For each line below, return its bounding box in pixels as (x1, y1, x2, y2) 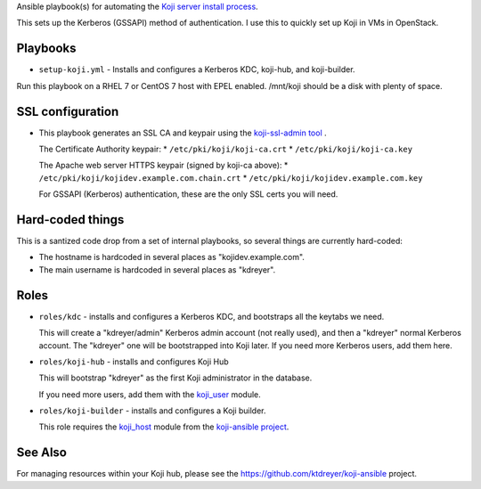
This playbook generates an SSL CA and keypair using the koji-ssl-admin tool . (38, 127, 327, 138)
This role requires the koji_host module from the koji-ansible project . (38, 421, 289, 432)
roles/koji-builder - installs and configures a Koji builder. (38, 405, 266, 416)
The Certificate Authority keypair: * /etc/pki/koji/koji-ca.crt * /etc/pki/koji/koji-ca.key (38, 143, 413, 154)
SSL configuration (16, 103, 119, 119)
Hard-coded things (16, 212, 125, 227)
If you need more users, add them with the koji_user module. (38, 388, 262, 400)
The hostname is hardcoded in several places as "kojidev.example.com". (38, 252, 305, 263)
